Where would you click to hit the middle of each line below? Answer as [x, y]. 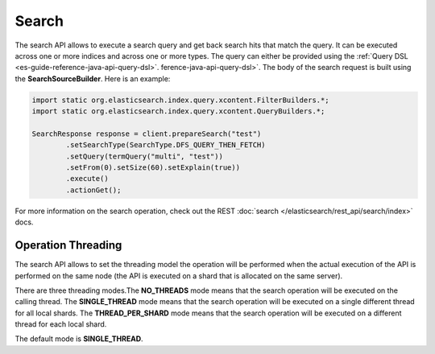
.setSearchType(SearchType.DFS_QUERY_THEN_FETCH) [166, 145]
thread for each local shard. [61, 324]
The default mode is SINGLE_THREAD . [79, 339]
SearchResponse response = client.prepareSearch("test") [147, 134]
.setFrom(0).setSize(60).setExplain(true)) [153, 168]
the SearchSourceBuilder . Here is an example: [93, 78]
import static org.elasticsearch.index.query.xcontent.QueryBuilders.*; [178, 111]
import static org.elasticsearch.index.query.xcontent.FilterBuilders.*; [180, 100]
